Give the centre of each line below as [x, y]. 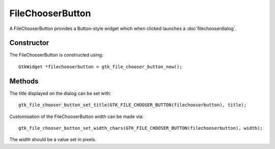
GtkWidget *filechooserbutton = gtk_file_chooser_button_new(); [101, 67]
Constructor [29, 43]
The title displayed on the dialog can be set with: [60, 93]
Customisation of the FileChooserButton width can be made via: [76, 116]
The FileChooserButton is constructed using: [56, 55]
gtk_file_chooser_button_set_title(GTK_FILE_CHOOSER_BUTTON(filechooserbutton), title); [133, 105]
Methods [24, 81]
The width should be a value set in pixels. [53, 139]
